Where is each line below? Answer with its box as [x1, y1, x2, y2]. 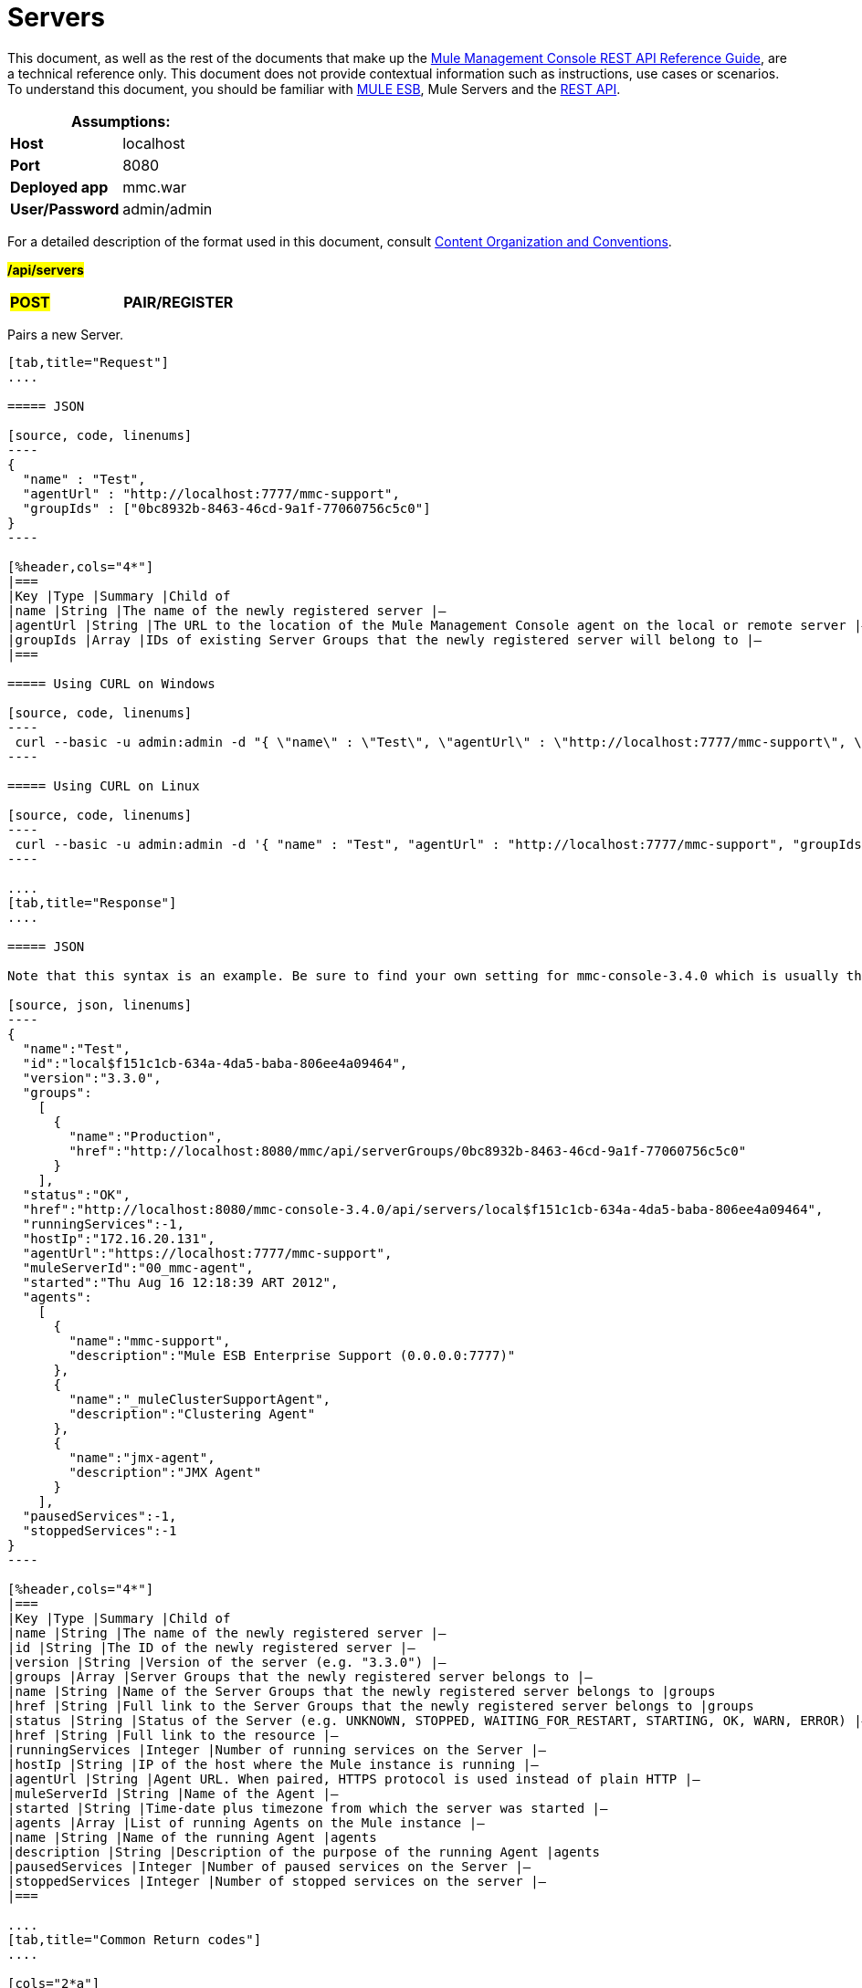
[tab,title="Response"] [7, 895, 177, 910]
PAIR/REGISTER [123, 292, 234, 311]
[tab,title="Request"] [7, 354, 170, 370]
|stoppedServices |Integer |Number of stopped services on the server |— [7, 1873, 547, 1889]
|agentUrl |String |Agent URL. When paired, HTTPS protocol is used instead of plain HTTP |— [7, 1771, 700, 1786]
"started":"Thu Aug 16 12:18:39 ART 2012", [22, 1274, 339, 1290]
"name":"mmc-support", [68, 1333, 231, 1348]
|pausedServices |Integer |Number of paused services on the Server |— [7, 1858, 531, 1874]
